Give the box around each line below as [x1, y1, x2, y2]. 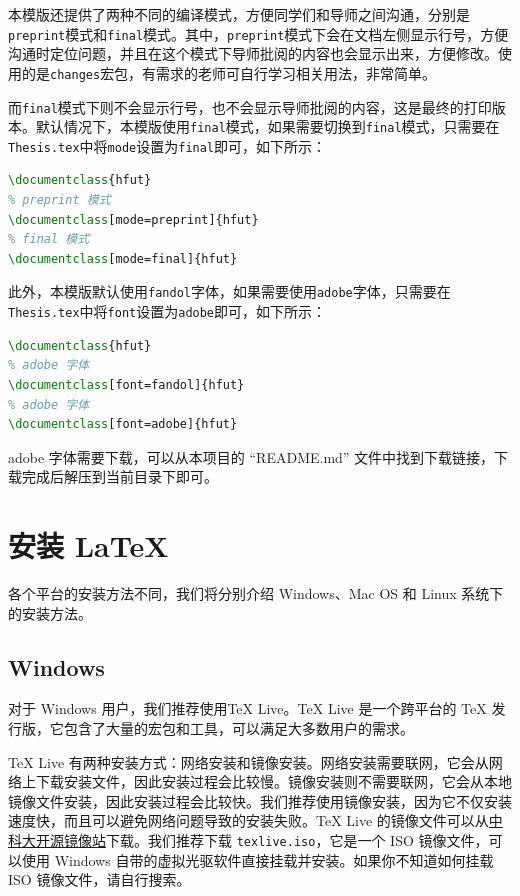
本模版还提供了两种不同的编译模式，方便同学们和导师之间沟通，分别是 [8, 4, 470, 24]
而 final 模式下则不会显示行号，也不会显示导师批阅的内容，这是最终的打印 [8, 96, 492, 117]
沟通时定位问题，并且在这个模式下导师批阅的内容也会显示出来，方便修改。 [8, 43, 498, 64]
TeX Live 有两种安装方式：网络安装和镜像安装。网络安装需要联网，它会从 [8, 751, 489, 772]
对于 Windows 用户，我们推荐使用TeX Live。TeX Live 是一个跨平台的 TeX [8, 698, 487, 719]
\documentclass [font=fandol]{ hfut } [8, 377, 245, 392]
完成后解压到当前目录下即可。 [21, 466, 218, 487]
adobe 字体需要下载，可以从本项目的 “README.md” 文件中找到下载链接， [8, 446, 495, 467]
